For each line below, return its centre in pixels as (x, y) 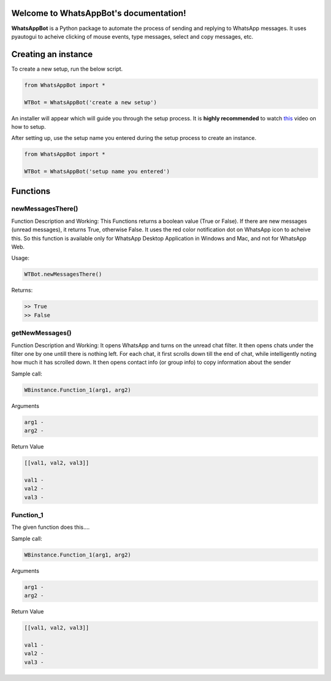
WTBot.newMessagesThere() (63, 274)
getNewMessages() (41, 333)
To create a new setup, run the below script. (67, 69)
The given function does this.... (51, 527)
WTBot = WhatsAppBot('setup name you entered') (97, 171)
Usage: (21, 258)
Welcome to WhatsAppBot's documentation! (99, 13)
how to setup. (29, 126)
